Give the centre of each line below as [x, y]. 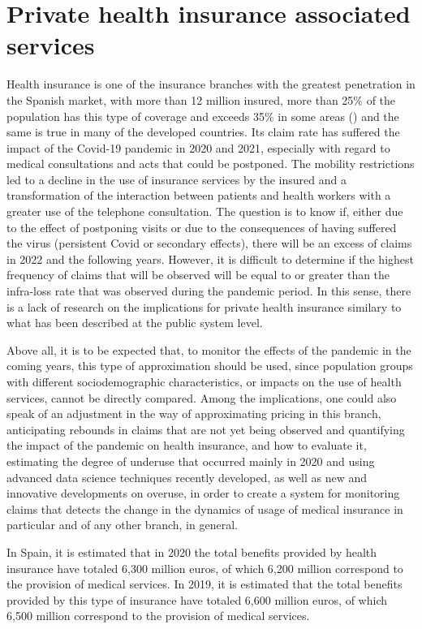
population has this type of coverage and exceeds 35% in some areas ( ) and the [203, 116]
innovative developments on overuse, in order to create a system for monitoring [203, 493]
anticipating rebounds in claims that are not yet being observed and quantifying [206, 429]
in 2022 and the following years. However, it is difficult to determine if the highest [210, 258]
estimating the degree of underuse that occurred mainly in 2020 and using [191, 461]
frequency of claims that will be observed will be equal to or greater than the [198, 275]
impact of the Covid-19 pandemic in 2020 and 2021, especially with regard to [198, 147]
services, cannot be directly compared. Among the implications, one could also [202, 397]
